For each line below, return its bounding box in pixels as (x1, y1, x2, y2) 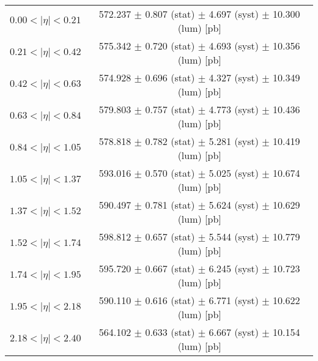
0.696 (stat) (145, 70, 195, 84)
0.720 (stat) (145, 39, 195, 53)
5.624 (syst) (209, 198, 259, 212)
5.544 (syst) (209, 229, 259, 244)
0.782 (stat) (145, 134, 195, 148)
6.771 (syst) (209, 293, 259, 307)
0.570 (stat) (145, 166, 195, 180)
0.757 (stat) (145, 102, 195, 116)
